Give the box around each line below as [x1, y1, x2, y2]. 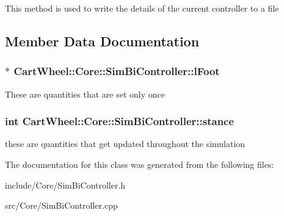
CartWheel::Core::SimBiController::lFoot [13, 63, 220, 79]
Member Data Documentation [5, 31, 200, 50]
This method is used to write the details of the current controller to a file [5, 2, 279, 14]
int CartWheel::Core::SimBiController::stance [5, 113, 235, 129]
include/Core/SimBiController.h [5, 178, 126, 191]
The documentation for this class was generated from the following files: [5, 158, 274, 170]
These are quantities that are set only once [5, 87, 165, 100]
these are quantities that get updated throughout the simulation [5, 137, 246, 150]
